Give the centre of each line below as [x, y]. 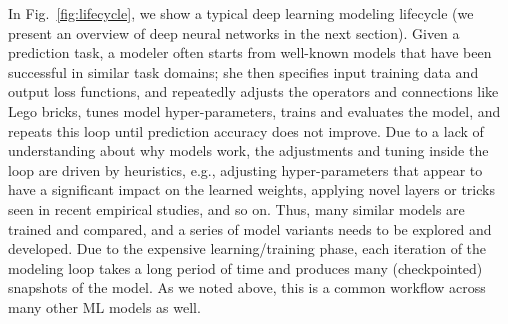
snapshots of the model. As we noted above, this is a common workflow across [247, 287]
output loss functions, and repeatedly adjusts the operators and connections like [253, 91]
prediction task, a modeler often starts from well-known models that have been [250, 52]
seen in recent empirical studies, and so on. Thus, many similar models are [236, 208]
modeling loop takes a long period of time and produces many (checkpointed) [245, 267]
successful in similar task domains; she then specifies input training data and [243, 71]
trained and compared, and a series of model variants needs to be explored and [250, 228]
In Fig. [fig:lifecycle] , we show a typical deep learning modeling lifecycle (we [241, 13]
